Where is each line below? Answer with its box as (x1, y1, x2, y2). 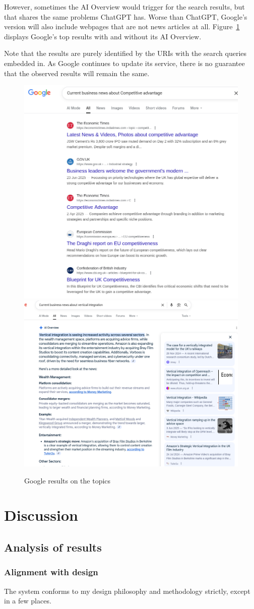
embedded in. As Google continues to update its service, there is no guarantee (4, 57, 245, 68)
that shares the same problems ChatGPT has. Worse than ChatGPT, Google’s (4, 11, 247, 22)
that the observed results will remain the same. (4, 68, 150, 78)
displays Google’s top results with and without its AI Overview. (4, 31, 202, 41)
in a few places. (4, 595, 51, 606)
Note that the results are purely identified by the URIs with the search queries (4, 48, 247, 58)
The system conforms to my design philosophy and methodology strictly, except (4, 585, 250, 596)
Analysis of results (4, 539, 102, 555)
